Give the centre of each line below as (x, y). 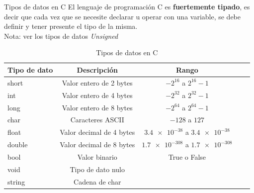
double (18, 145)
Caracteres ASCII (97, 120)
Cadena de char (97, 181)
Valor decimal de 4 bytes (97, 132)
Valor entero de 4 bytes (97, 95)
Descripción (97, 69)
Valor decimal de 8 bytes (97, 145)
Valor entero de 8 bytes (97, 107)
